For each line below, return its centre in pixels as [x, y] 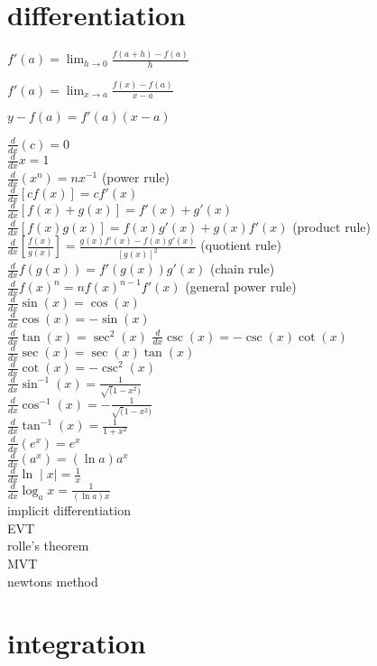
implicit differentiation [69, 510]
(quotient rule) [241, 245]
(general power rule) [241, 287]
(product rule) [331, 226]
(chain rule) [242, 268]
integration [77, 643]
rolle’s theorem [48, 546]
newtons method [53, 581]
